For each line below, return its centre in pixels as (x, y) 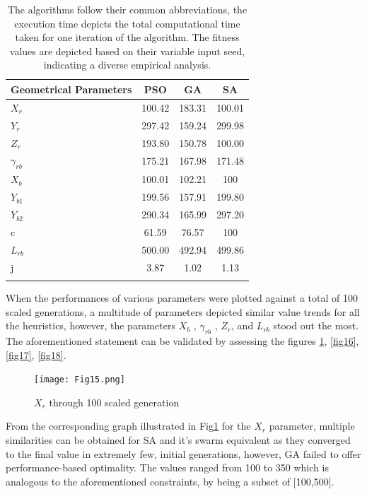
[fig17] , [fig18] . (36, 354)
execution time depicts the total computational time (127, 23)
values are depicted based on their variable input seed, (127, 51)
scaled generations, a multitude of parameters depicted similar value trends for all (183, 311)
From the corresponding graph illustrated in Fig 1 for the (128, 426)
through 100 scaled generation (114, 402)
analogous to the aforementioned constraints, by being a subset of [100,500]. (170, 481)
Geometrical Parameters (71, 89)
